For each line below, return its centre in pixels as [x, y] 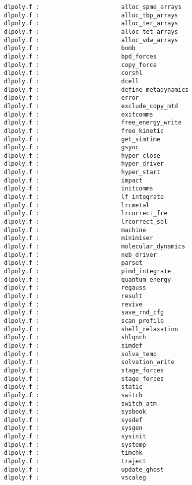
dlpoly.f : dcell [72, 81]
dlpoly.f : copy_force [80, 65]
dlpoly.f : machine [75, 230]
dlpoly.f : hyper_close [82, 155]
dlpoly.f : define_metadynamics [96, 90]
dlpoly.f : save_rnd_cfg [84, 313]
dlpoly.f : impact [73, 180]
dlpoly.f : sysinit [75, 437]
